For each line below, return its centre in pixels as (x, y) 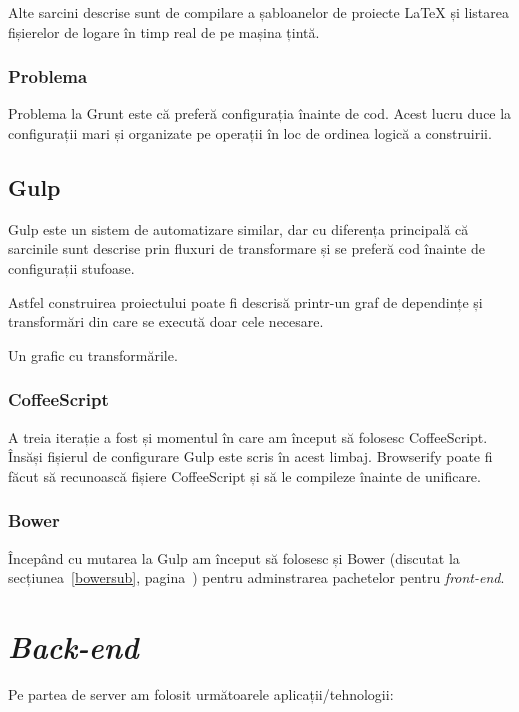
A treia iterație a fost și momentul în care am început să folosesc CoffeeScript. (248, 436)
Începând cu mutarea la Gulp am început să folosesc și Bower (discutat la (234, 557)
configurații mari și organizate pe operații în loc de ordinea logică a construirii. (250, 133)
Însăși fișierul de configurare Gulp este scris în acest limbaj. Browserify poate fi (250, 456)
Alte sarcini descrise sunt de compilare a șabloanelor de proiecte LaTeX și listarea (259, 12)
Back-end (73, 646)
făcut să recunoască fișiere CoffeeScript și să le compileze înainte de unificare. (244, 475)
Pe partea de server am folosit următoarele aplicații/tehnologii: (201, 693)
